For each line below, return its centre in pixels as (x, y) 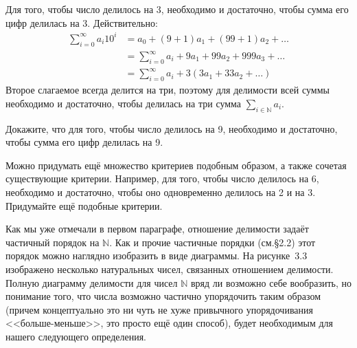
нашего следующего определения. (76, 336)
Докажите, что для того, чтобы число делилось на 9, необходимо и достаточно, (172, 128)
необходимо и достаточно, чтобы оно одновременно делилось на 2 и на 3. (161, 192)
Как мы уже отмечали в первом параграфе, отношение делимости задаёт (157, 229)
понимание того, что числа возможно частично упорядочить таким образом (163, 296)
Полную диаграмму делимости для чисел (92, 282)
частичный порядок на (53, 242)
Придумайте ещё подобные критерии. (84, 205)
